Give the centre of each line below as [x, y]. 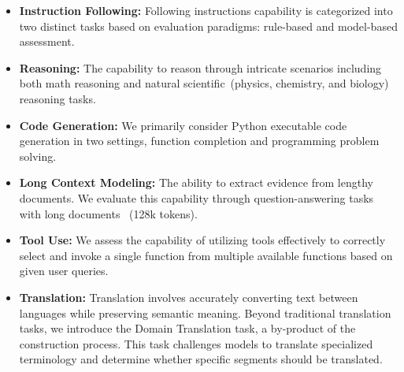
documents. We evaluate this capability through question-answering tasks [196, 197]
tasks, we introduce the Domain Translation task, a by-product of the [187, 328]
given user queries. [64, 271]
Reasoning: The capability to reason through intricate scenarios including [200, 67]
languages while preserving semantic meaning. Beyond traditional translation [205, 312]
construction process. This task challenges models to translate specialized [196, 343]
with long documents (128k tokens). [108, 213]
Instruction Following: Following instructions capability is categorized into [206, 10]
